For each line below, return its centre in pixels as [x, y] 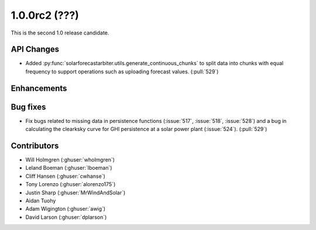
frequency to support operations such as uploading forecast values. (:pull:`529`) [122, 71]
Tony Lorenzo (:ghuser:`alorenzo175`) [71, 184]
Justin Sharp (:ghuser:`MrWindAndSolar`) [75, 193]
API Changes [35, 49]
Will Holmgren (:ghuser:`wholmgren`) [70, 160]
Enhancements [39, 88]
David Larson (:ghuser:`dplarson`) [66, 217]
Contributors [35, 145]
